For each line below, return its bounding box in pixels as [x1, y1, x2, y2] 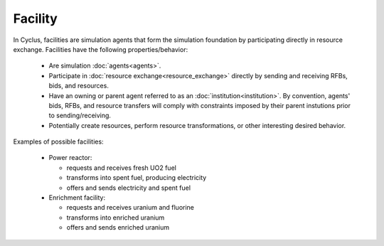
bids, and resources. [48, 82, 110, 90]
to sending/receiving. [48, 111, 112, 120]
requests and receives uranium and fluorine [66, 203, 195, 212]
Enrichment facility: [48, 193, 106, 202]
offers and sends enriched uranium [66, 223, 170, 232]
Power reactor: [48, 154, 92, 162]
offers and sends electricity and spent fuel [66, 183, 191, 192]
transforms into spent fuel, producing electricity [66, 173, 207, 182]
